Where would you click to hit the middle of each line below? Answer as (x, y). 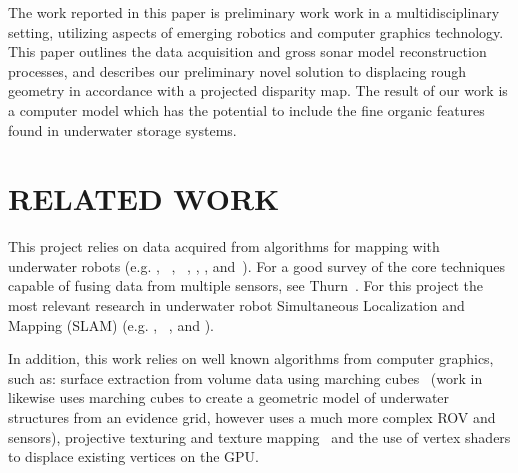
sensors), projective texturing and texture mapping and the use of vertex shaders (259, 436)
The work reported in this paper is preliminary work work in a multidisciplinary (254, 12)
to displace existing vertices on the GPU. (133, 456)
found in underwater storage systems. (122, 129)
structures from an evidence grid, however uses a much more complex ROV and (252, 417)
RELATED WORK (144, 198)
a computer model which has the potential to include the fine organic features (246, 109)
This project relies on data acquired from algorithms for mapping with (224, 246)
